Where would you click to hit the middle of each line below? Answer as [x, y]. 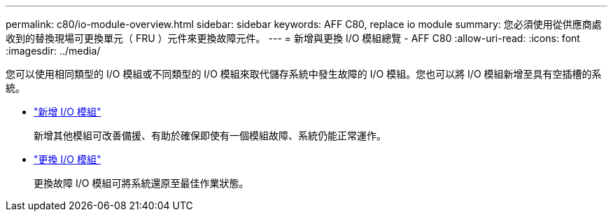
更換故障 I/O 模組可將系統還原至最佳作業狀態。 [141, 183]
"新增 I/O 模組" [68, 112]
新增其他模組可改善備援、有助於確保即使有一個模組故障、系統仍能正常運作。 [210, 135]
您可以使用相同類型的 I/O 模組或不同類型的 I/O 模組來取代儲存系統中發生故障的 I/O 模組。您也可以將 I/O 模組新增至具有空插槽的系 [304, 74]
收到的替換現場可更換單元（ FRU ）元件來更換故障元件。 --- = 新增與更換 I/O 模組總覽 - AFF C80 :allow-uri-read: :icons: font [293, 38]
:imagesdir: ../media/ [53, 51]
